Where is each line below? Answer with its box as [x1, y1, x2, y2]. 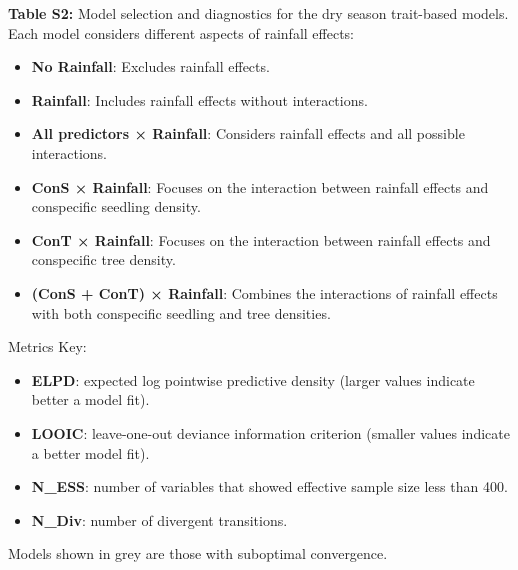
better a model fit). [31, 389, 150, 410]
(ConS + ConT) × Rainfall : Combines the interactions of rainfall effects [31, 282, 498, 303]
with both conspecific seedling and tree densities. [31, 302, 331, 323]
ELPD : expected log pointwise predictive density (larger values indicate [31, 369, 475, 390]
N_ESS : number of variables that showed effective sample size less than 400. [31, 476, 508, 497]
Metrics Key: [8, 336, 87, 357]
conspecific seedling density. [31, 196, 201, 217]
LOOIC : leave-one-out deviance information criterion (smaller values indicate [31, 422, 510, 443]
